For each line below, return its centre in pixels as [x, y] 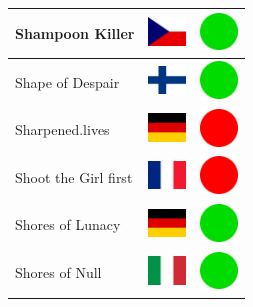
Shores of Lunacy [68, 224]
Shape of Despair [67, 81]
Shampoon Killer [75, 32]
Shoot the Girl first [74, 176]
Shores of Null [58, 272]
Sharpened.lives [62, 129]
